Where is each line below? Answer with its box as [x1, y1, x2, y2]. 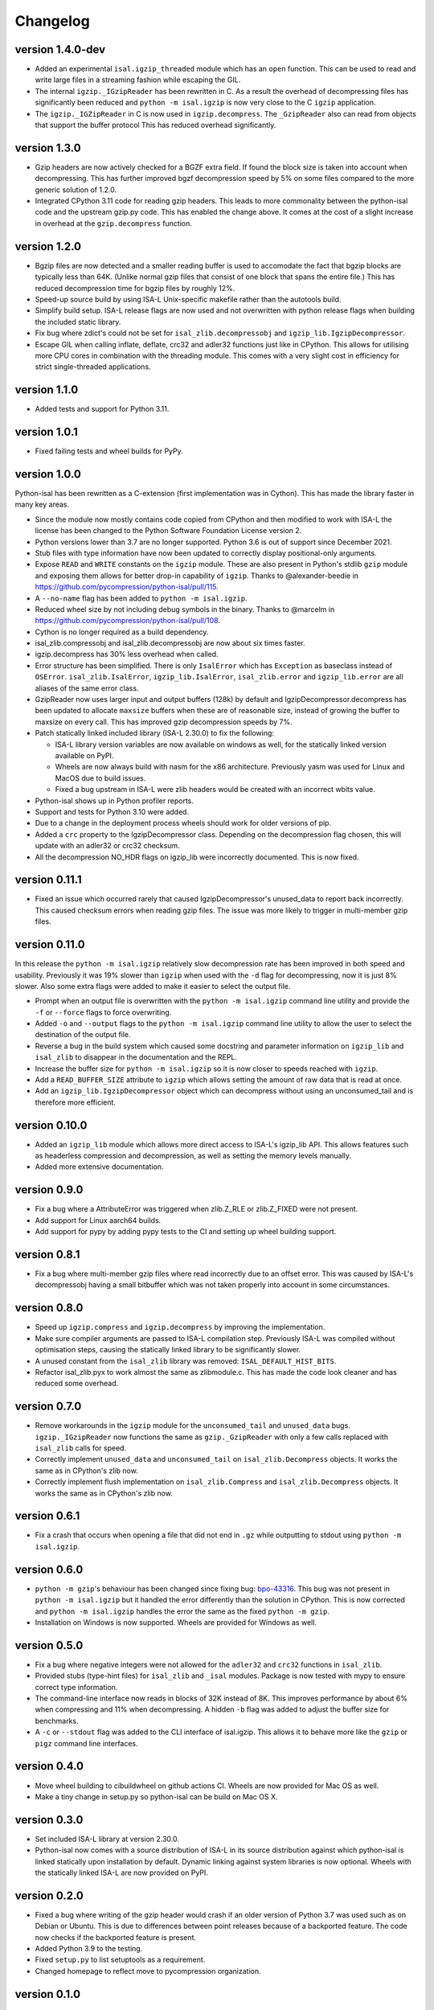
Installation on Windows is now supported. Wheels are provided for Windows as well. [35, 1617, 317, 1627]
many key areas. [14, 499, 70, 510]
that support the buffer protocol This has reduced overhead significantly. [35, 121, 276, 130]
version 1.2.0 [14, 240, 82, 253]
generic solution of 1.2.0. [35, 185, 117, 195]
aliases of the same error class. [35, 683, 139, 693]
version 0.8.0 [14, 1301, 84, 1315]
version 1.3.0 [14, 141, 81, 154]
